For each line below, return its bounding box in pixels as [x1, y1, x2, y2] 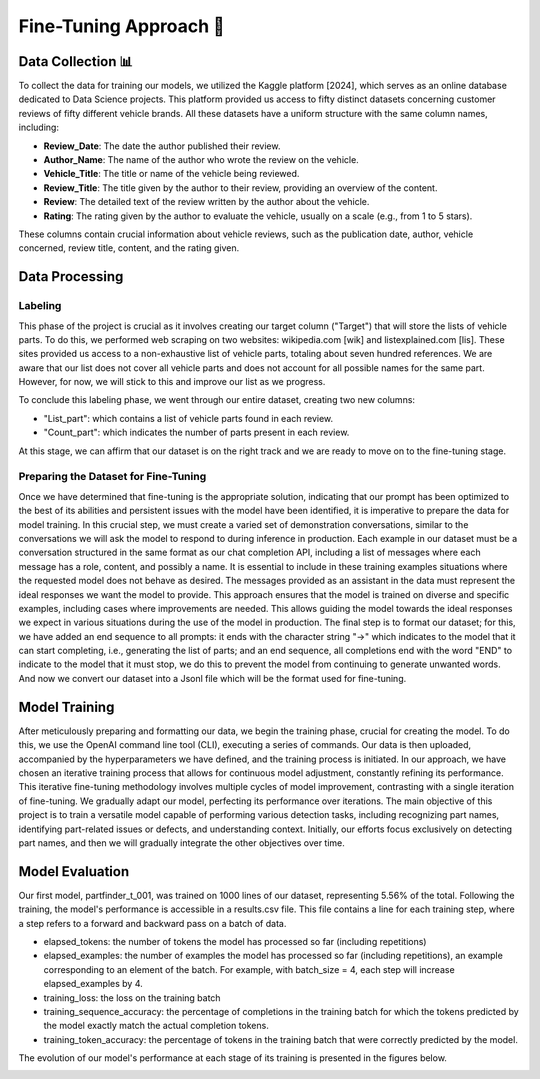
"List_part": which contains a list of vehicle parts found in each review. [43, 412, 334, 424]
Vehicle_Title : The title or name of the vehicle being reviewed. [43, 168, 300, 180]
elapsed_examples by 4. [43, 978, 144, 990]
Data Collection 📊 [18, 53, 134, 70]
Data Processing [18, 268, 124, 285]
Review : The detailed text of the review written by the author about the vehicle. [43, 196, 370, 208]
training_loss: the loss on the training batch [43, 991, 221, 1004]
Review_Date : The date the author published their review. [43, 140, 281, 152]
